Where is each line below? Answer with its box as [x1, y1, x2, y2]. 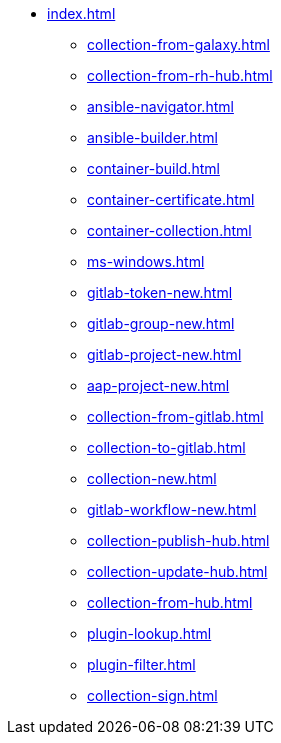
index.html [47, 5, 116, 22]
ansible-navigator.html [87, 98, 234, 115]
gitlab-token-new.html [87, 284, 233, 301]
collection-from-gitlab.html [87, 408, 264, 425]
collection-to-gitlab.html [87, 439, 246, 456]
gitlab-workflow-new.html [87, 501, 257, 518]
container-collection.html [87, 222, 252, 239]
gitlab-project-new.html [87, 346, 242, 363]
